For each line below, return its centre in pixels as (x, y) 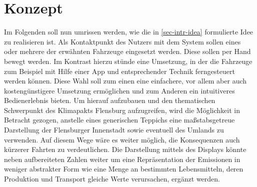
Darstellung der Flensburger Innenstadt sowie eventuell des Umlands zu (114, 130)
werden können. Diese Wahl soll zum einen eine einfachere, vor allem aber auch (125, 81)
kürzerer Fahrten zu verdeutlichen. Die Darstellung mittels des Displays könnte (125, 149)
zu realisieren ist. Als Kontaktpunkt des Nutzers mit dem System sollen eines (122, 41)
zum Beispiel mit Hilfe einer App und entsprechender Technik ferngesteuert (119, 71)
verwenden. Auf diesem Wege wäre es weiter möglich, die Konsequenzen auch (122, 139)
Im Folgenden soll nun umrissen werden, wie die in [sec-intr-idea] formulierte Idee (129, 32)
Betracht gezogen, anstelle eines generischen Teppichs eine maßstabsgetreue (119, 120)
